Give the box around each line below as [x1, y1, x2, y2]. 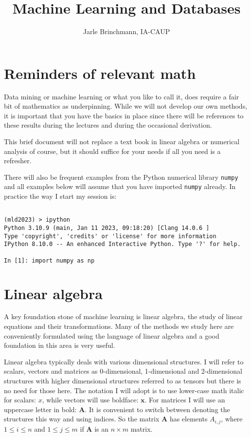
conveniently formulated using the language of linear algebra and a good [4, 330, 219, 341]
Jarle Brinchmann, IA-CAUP [83, 26, 170, 37]
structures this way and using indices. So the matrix [4, 414, 160, 424]
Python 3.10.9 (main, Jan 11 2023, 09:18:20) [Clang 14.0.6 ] [4, 225, 210, 232]
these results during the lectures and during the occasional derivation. [4, 120, 212, 130]
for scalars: [4, 395, 36, 405]
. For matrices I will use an [144, 395, 225, 405]
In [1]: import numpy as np [4, 257, 95, 264]
